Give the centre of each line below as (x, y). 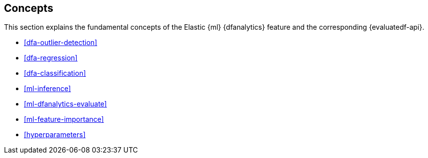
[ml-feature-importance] (64, 119)
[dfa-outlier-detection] (61, 43)
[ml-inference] (48, 89)
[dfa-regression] (51, 58)
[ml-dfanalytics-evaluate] (65, 104)
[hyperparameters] (55, 135)
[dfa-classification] (55, 73)
